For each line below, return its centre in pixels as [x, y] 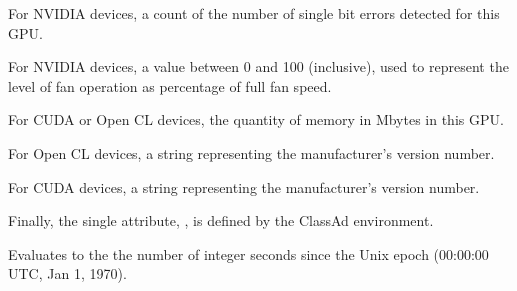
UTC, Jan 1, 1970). [67, 273]
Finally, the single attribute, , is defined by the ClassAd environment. [221, 220]
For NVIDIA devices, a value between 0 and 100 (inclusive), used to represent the [258, 66]
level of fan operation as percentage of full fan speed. [170, 85]
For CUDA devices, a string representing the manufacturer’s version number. [244, 186]
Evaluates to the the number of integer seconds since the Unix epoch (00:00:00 [248, 253]
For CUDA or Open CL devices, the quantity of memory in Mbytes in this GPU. [256, 119]
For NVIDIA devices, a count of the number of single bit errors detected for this [254, 13]
